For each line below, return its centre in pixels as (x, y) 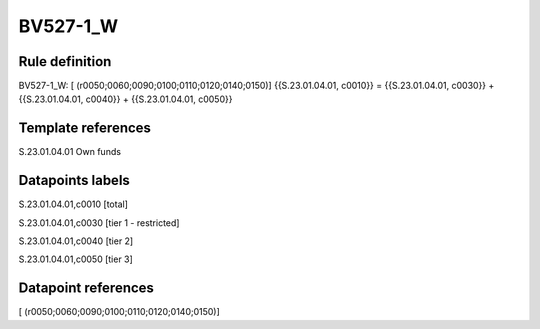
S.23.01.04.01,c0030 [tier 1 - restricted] (99, 222)
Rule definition (65, 61)
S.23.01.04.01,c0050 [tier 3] (76, 259)
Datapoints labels (74, 180)
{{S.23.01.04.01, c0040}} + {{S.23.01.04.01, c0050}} (125, 99)
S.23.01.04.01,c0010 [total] (73, 204)
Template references (85, 128)
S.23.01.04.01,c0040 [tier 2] (76, 241)
